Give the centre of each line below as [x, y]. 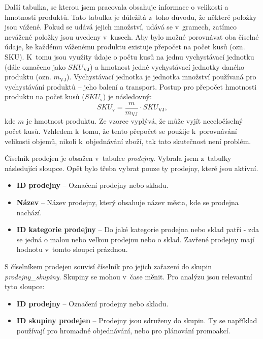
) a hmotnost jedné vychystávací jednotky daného [167, 66]
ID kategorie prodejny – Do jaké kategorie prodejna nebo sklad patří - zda [138, 229]
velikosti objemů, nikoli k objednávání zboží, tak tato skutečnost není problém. [128, 141]
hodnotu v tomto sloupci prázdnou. [72, 249]
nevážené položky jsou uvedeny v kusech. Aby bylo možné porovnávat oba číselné [132, 36]
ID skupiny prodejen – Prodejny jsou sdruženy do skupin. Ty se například [137, 320]
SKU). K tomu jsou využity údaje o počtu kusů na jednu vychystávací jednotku [129, 56]
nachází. [29, 212]
